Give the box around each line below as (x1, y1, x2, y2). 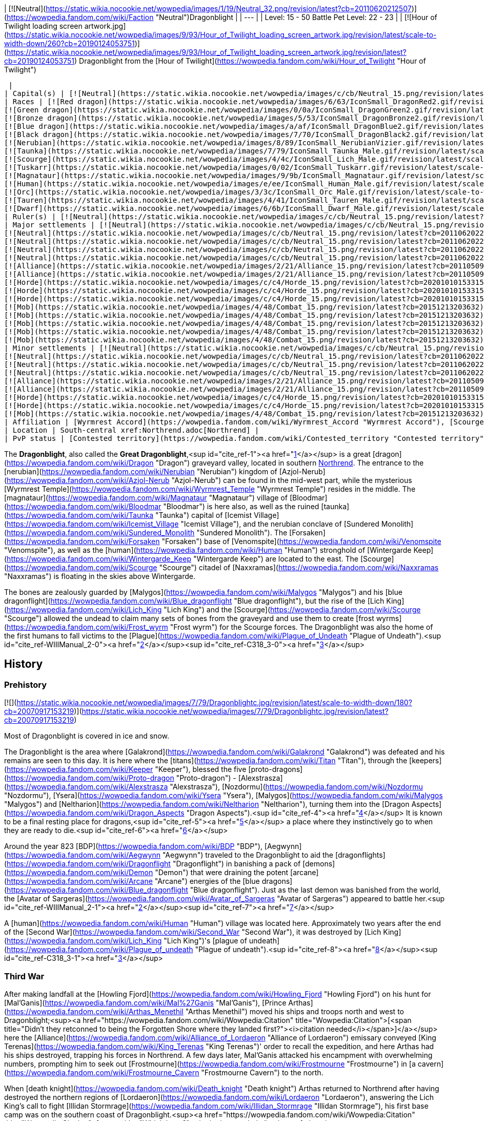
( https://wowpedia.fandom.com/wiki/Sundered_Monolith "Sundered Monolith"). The (4, 528, 288, 537)
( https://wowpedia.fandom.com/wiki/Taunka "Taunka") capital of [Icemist (4, 511, 252, 519)
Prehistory (4, 679, 47, 690)
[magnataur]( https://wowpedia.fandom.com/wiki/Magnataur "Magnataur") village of (4, 493, 288, 502)
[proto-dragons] (248, 765, 303, 774)
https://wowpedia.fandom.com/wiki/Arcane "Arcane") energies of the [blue (7, 877, 260, 886)
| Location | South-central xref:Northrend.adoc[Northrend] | (4, 426, 259, 434)
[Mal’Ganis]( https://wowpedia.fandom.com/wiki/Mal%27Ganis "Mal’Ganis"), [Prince (4, 998, 287, 1007)
